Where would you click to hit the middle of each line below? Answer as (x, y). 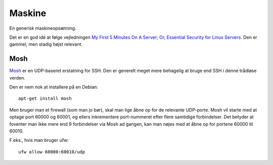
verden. (17, 77)
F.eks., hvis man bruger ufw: (39, 140)
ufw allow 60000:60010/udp (52, 152)
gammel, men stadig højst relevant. (46, 44)
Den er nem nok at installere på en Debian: (54, 87)
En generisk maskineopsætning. (43, 28)
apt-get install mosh (45, 99)
